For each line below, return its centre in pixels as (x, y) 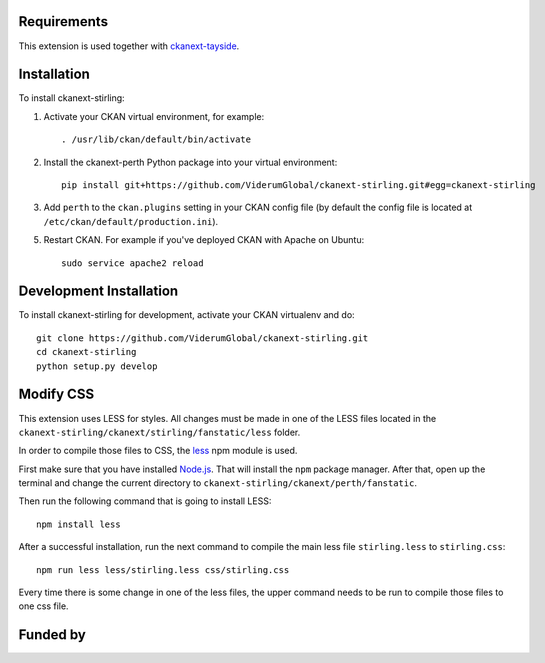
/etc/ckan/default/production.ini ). (131, 221)
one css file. (43, 606)
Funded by (52, 635)
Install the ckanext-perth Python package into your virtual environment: (190, 162)
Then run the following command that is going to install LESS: (145, 501)
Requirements (63, 21)
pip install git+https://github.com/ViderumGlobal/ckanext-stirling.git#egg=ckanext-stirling (298, 184)
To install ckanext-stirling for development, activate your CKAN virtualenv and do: (186, 315)
